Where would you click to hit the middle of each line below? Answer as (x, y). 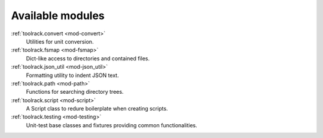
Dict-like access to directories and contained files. (88, 58)
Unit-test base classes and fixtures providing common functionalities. (112, 125)
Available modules (58, 16)
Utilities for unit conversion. (60, 41)
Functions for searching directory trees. (75, 92)
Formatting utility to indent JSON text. (72, 75)
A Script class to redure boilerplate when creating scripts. (97, 109)
